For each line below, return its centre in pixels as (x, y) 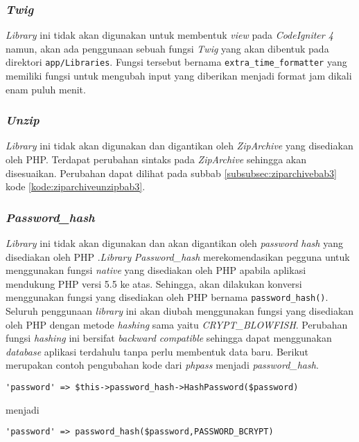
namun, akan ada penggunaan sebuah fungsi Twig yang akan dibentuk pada (167, 48)
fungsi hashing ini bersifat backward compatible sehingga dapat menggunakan (169, 338)
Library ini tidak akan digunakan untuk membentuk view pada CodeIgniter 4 (169, 35)
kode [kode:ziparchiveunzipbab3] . (76, 186)
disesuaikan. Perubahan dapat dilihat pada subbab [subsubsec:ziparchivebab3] (172, 173)
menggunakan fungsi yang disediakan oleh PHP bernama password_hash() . (167, 297)
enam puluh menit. (46, 89)
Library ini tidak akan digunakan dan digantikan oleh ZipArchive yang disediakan (179, 146)
